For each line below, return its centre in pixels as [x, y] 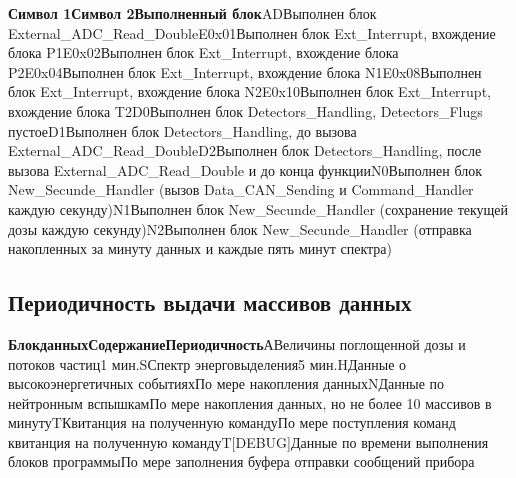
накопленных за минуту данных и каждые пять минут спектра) [200, 248]
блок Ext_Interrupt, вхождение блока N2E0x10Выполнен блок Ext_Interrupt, [249, 91]
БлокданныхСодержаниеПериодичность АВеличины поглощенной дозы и [237, 343]
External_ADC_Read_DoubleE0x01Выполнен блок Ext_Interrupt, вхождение [252, 32]
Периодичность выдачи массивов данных [210, 302]
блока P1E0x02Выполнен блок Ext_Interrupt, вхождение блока [203, 52]
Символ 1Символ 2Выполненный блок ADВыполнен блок [192, 13]
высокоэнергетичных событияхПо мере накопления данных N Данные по [226, 383]
